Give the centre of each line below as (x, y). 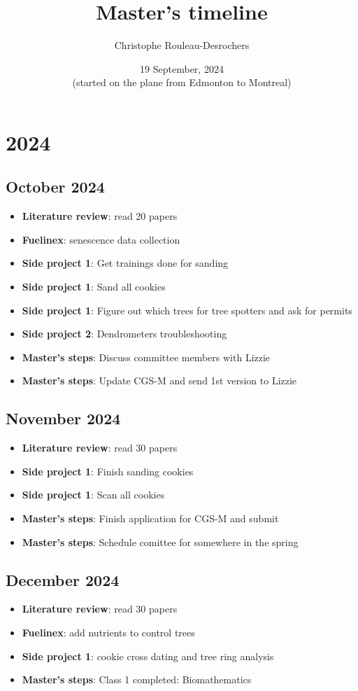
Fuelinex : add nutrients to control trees (108, 633)
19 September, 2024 (182, 68)
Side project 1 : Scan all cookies (93, 495)
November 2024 (63, 418)
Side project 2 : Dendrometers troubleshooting (124, 334)
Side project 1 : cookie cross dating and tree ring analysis (148, 656)
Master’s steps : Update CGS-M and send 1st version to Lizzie (159, 381)
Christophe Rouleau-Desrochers (182, 45)
